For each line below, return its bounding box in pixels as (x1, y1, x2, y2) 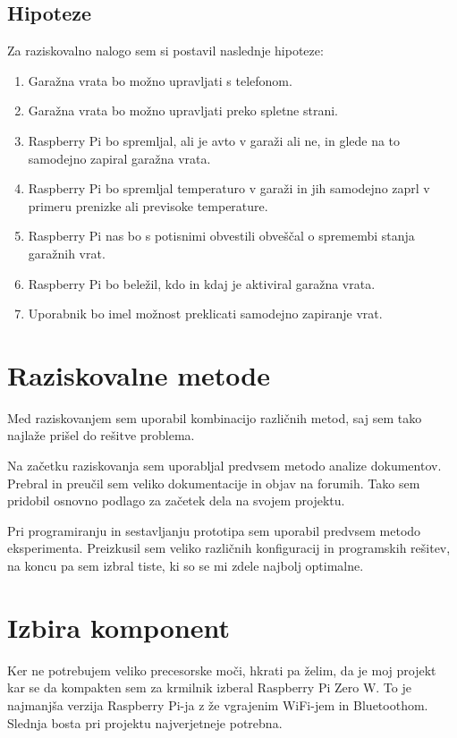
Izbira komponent (7, 608, 231, 645)
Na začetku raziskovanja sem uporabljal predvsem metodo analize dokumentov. (7, 456, 442, 475)
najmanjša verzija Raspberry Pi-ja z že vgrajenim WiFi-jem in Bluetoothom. (7, 695, 428, 714)
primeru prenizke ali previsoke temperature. (28, 196, 268, 215)
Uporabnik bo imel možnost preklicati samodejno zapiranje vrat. (28, 304, 383, 323)
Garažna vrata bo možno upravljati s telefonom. (28, 71, 292, 89)
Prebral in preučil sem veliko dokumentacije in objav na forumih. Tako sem (7, 473, 420, 492)
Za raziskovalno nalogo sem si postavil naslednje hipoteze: (7, 41, 324, 60)
